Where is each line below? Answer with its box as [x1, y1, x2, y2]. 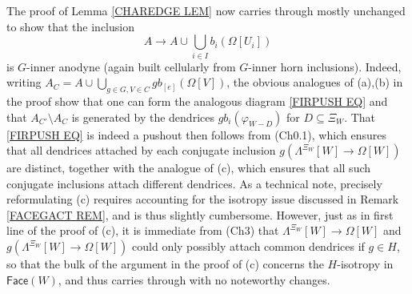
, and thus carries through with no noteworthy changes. [58, 271, 330, 288]
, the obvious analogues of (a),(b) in [226, 74, 403, 91]
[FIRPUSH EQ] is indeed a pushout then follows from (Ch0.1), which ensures [6, 126, 386, 143]
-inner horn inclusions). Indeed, [248, 58, 402, 75]
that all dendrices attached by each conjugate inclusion [6, 142, 276, 159]
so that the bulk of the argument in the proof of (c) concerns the [6, 256, 324, 272]
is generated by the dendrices [71, 108, 214, 125]
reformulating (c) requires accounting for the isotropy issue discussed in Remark [6, 191, 399, 207]
